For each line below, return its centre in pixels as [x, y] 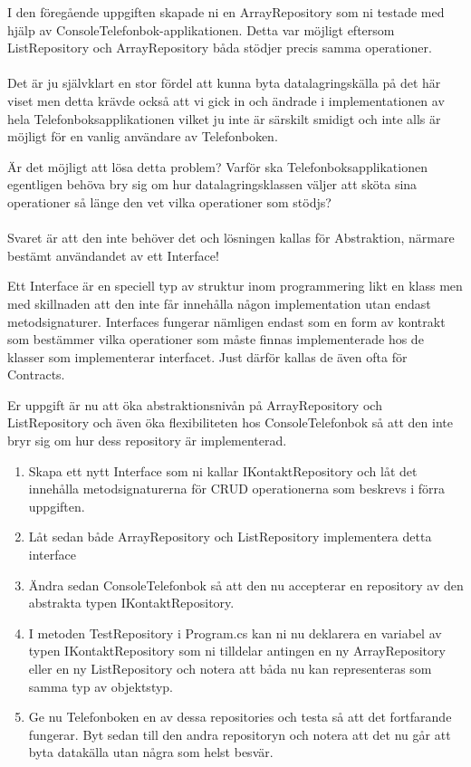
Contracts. [36, 374]
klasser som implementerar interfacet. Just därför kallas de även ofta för [207, 356]
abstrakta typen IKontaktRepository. [131, 603]
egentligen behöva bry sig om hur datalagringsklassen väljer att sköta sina [212, 184]
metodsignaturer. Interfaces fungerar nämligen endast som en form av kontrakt [226, 321]
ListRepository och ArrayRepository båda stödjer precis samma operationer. [220, 48]
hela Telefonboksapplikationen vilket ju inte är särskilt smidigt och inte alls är [224, 118]
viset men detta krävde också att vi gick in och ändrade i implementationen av [226, 100]
